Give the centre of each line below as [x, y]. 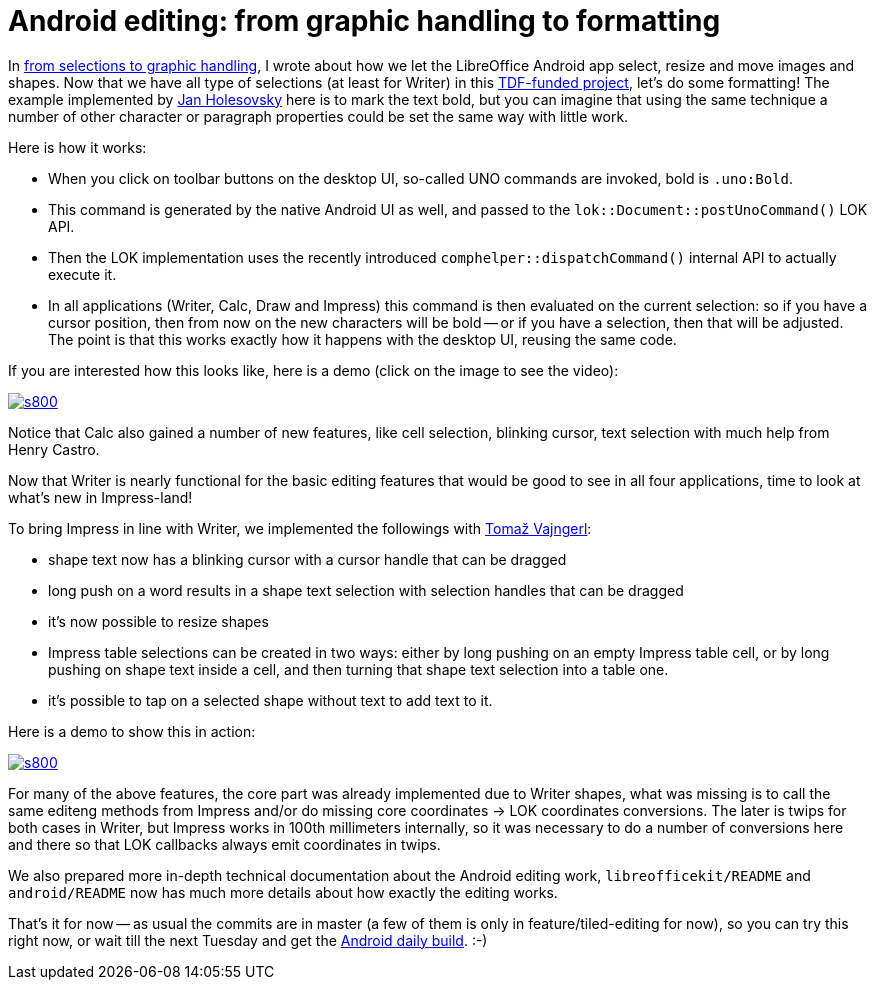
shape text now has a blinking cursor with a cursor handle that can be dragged [307, 559]
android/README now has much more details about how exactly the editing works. [283, 892]
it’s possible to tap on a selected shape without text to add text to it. [270, 700]
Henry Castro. [54, 449]
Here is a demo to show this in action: [132, 731]
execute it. [82, 274]
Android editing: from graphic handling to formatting [364, 21]
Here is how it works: [77, 147]
